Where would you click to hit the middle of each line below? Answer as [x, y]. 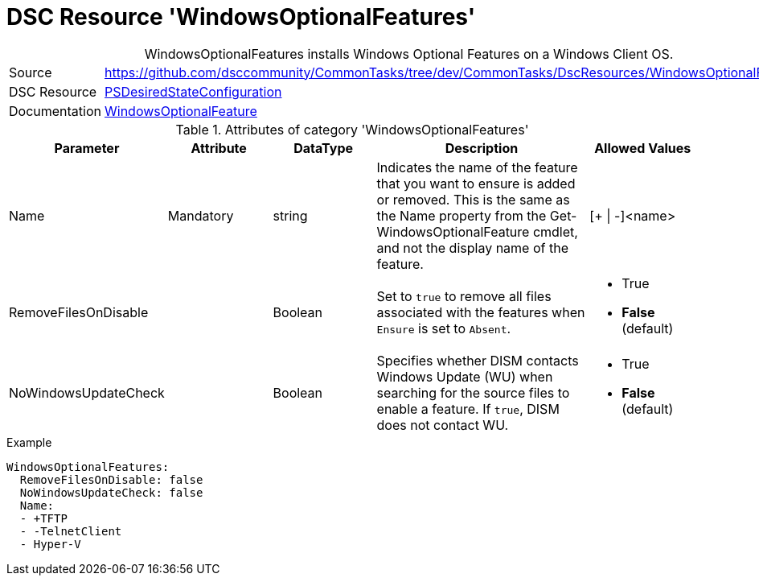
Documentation [55, 111]
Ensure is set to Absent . [444, 328]
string [290, 215]
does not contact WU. [443, 425]
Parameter [87, 148]
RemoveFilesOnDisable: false [111, 479]
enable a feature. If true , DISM [468, 409]
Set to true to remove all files [464, 296]
